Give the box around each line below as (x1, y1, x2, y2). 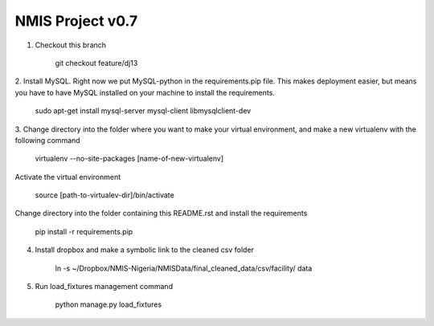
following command (14, 135, 80, 145)
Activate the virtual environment (14, 172, 121, 181)
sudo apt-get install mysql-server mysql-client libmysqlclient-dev (35, 106, 252, 116)
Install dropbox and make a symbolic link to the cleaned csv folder (35, 245, 255, 255)
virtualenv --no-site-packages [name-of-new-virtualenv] (35, 153, 224, 164)
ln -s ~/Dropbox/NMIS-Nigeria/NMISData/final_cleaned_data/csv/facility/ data (55, 263, 313, 273)
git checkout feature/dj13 (55, 58, 138, 67)
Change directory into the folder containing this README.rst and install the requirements (14, 209, 308, 218)
